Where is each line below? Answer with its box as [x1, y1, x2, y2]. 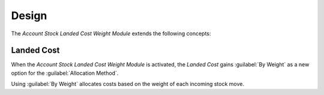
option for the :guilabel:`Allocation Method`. [11, 69, 119, 76]
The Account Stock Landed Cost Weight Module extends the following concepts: [11, 30, 211, 37]
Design [11, 9, 47, 22]
